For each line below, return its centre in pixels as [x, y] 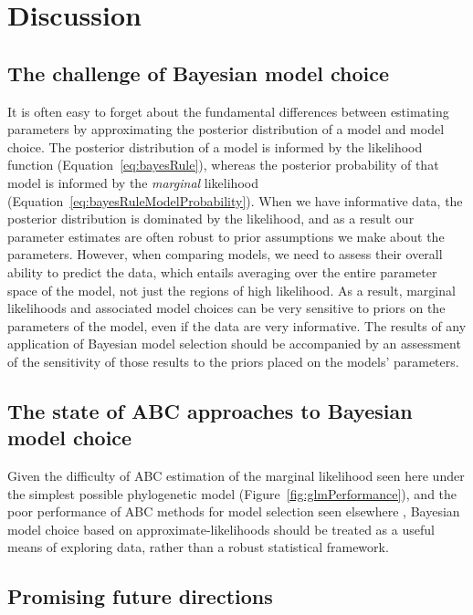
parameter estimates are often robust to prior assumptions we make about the [226, 236]
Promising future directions [140, 596]
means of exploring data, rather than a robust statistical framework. [198, 547]
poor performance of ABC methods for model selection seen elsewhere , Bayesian [234, 511]
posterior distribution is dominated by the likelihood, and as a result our [211, 219]
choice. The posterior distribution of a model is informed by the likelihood [215, 146]
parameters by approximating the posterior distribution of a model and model [226, 129]
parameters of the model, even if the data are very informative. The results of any [237, 325]
